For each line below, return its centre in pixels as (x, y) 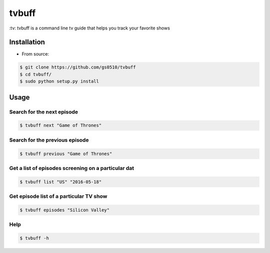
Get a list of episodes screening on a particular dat (72, 168)
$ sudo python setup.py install (59, 81)
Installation (27, 42)
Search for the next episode (44, 111)
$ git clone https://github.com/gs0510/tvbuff (78, 67)
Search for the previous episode (49, 140)
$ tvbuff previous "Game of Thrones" (66, 153)
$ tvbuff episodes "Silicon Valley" (65, 210)
